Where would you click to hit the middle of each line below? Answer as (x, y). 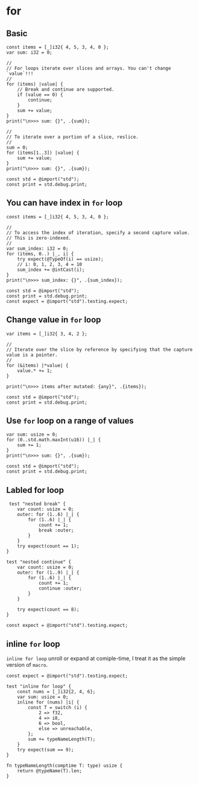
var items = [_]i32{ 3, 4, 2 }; (47, 334)
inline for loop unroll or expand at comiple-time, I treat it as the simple (96, 658)
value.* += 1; (35, 370)
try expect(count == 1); (48, 546)
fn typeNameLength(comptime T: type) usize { (64, 766)
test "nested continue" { (39, 562)
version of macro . (27, 665)
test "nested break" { (37, 504)
